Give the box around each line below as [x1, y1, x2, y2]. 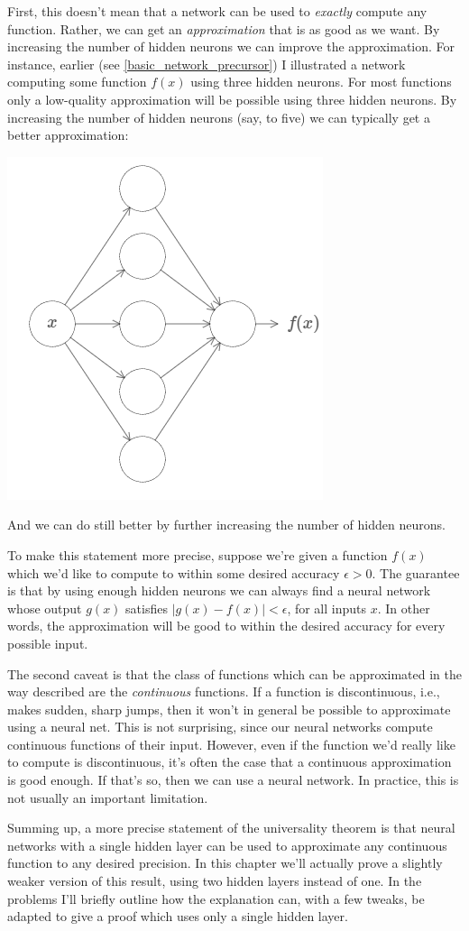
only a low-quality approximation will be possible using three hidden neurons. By [7, 89, 457, 108]
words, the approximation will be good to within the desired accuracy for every [7, 616, 446, 635]
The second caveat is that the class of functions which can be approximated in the [7, 664, 462, 683]
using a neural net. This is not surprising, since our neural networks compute [7, 717, 433, 736]
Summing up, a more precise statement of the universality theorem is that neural [7, 818, 455, 837]
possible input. [7, 633, 88, 652]
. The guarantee [372, 563, 460, 582]
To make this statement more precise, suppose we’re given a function [7, 545, 388, 564]
